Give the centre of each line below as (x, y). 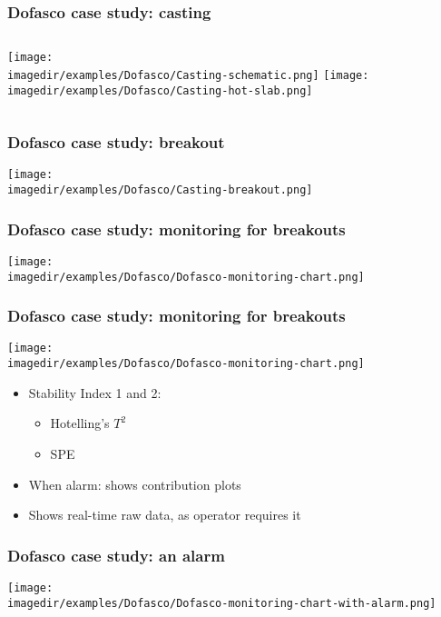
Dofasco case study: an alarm (116, 555)
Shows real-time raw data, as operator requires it (165, 515)
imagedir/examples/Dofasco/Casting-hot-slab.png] (160, 90)
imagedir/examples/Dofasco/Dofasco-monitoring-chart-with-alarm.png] (222, 603)
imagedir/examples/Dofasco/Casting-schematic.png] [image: (188, 75)
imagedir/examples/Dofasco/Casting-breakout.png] (160, 190)
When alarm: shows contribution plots (135, 484)
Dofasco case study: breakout (116, 142)
